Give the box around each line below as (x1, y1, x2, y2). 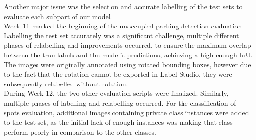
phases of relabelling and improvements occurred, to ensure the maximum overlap (4, 40, 251, 50)
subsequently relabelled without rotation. (4, 78, 128, 88)
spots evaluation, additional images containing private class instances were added (4, 107, 249, 117)
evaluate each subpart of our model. (4, 11, 112, 21)
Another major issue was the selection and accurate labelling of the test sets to (4, 1, 243, 11)
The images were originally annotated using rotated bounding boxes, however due (4, 59, 251, 69)
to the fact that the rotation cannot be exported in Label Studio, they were (4, 69, 232, 79)
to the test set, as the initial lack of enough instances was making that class (4, 117, 233, 127)
